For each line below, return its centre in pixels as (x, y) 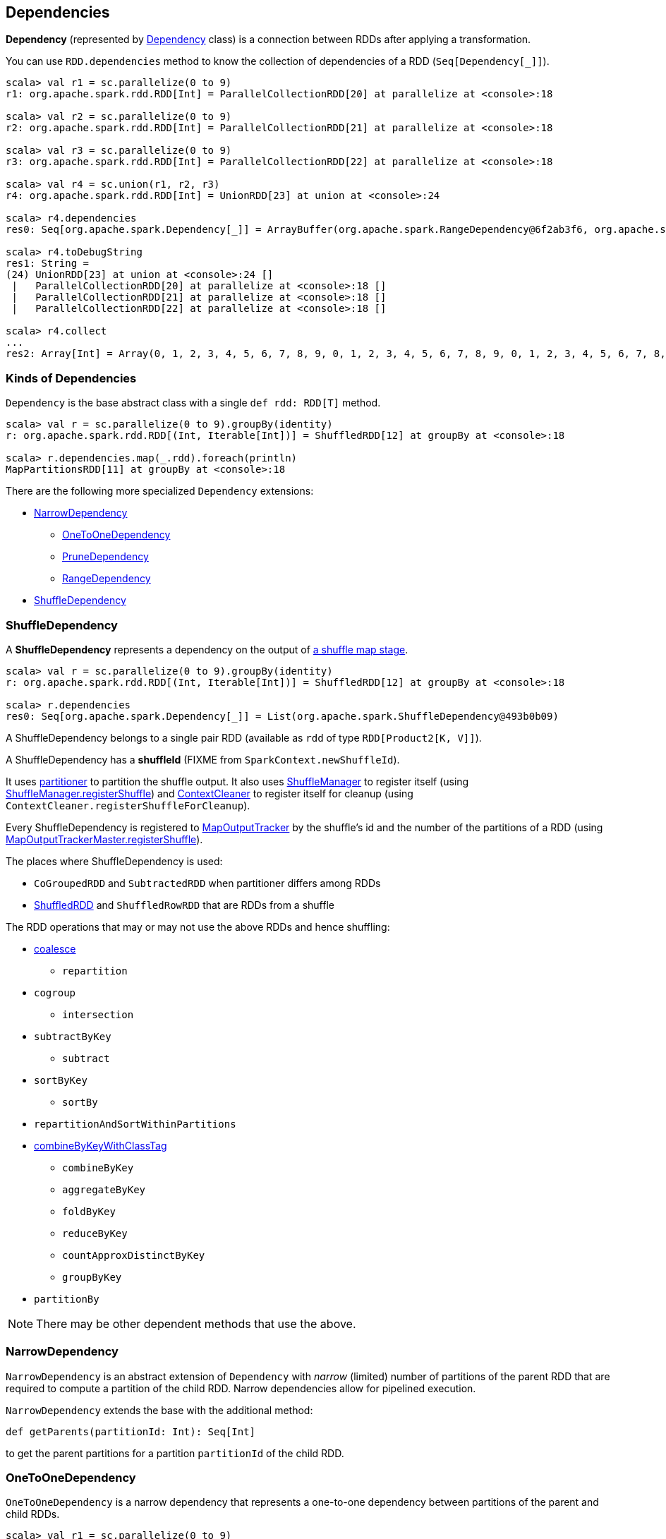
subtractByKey (73, 1036)
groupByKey (92, 1277)
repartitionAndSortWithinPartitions (135, 1124)
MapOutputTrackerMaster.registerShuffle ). (104, 839)
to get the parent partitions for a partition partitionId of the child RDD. (175, 1453)
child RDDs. (33, 1514)
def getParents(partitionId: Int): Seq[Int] (131, 1431)
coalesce (55, 948)
